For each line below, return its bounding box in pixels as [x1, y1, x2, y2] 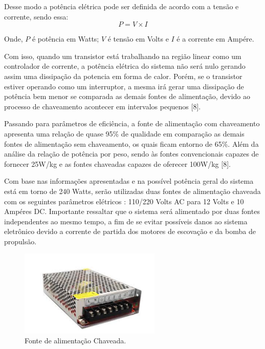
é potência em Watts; [32, 33, 99, 44]
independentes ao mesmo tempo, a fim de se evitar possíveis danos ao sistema [4, 216, 248, 226]
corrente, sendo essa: [4, 11, 69, 22]
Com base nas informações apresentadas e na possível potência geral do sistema [4, 176, 254, 186]
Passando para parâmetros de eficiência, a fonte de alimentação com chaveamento [4, 118, 260, 129]
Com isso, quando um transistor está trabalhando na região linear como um [4, 50, 241, 61]
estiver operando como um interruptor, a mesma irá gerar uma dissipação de [4, 81, 244, 91]
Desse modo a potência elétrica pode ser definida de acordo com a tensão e [4, 1, 239, 11]
